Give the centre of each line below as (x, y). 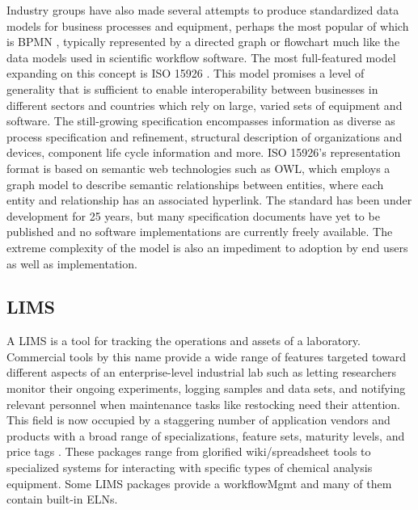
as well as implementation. (72, 263)
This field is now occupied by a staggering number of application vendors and (198, 420)
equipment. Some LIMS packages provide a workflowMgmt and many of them (199, 483)
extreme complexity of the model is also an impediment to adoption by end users (207, 247)
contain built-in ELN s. (62, 499)
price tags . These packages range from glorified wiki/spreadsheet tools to (189, 451)
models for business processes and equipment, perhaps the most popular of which (208, 25)
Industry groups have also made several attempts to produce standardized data (203, 10)
